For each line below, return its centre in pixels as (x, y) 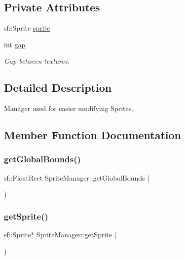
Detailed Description (58, 88)
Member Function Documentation (93, 135)
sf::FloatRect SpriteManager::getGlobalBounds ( (77, 177)
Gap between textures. (37, 61)
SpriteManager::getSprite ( (76, 235)
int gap (15, 44)
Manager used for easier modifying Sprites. (69, 108)
